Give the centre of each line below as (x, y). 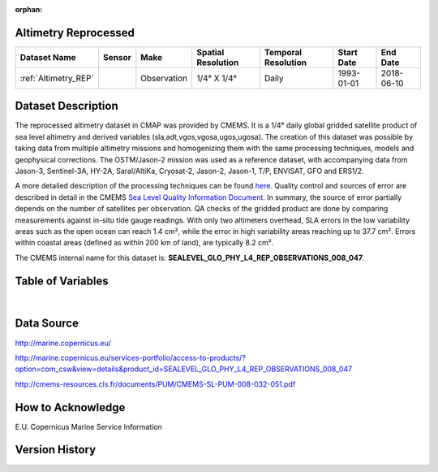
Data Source (47, 324)
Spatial (210, 52)
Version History (56, 450)
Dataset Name (48, 57)
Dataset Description (67, 106)
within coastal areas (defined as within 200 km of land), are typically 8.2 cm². (144, 243)
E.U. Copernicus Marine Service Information (88, 427)
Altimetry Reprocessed (75, 32)
